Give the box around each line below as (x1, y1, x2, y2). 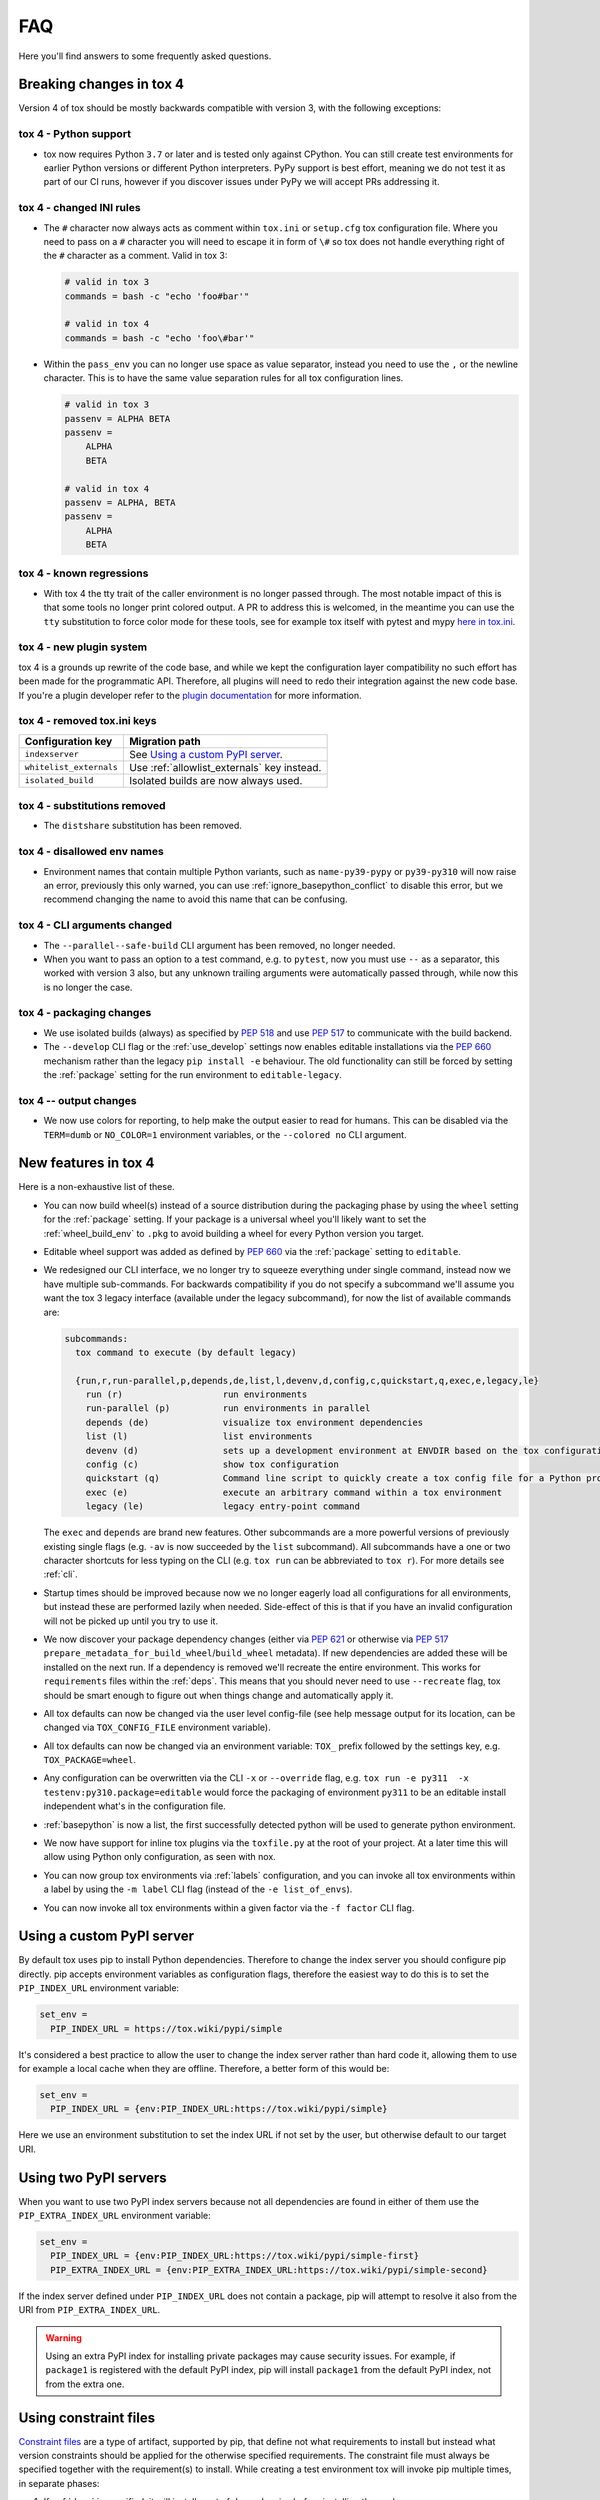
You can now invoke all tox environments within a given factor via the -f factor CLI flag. (43, 1901, 415, 1914)
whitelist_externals (24, 762, 119, 773)
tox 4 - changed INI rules (18, 201, 141, 215)
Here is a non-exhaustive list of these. (18, 1181, 175, 1193)
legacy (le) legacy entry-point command (85, 1501, 360, 1512)
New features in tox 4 (18, 1155, 155, 1172)
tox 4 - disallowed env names (18, 845, 164, 859)
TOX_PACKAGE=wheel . (43, 1754, 137, 1766)
